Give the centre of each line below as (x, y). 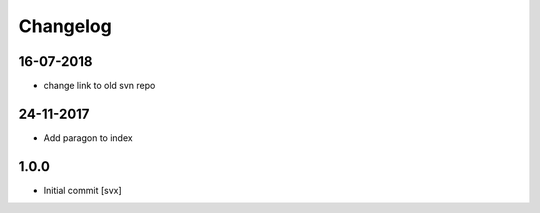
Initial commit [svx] (82, 190)
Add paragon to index (88, 137)
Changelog (65, 26)
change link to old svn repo (99, 86)
